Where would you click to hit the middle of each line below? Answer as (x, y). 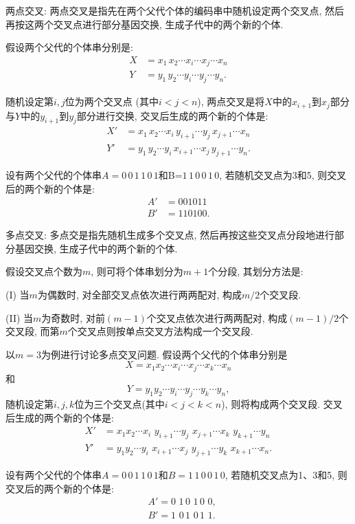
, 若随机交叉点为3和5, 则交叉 (283, 175)
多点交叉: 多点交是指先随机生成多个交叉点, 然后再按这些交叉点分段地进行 (170, 235)
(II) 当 (20, 317)
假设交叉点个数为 (44, 271)
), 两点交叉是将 (231, 101)
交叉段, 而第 (33, 331)
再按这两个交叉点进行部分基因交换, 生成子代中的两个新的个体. (145, 24)
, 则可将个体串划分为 (137, 271)
